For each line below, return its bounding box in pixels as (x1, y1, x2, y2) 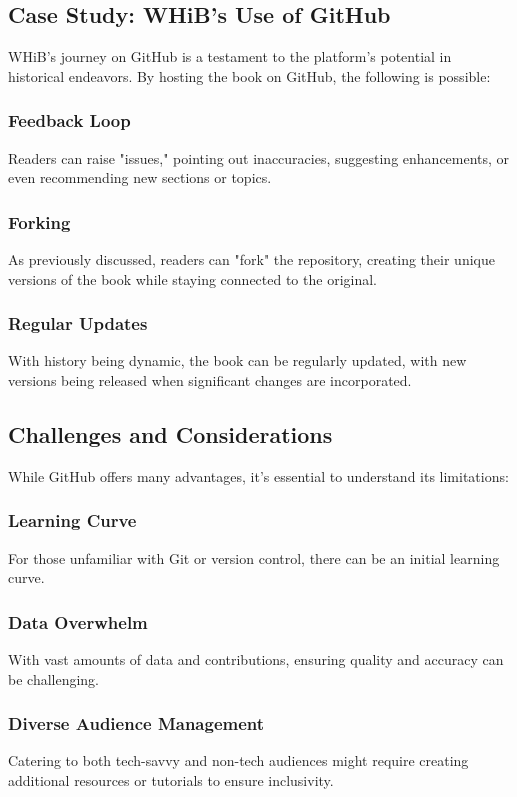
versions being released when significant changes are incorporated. (8, 370, 412, 391)
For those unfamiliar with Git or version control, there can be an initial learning (8, 547, 500, 568)
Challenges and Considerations (8, 419, 333, 449)
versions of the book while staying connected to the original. (8, 268, 377, 289)
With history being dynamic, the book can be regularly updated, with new (8, 350, 467, 371)
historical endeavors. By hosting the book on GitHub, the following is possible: (8, 65, 491, 86)
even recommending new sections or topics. (8, 167, 272, 188)
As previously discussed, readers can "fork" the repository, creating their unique (8, 249, 495, 270)
